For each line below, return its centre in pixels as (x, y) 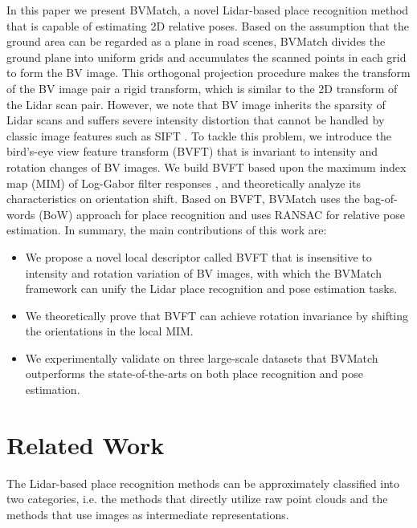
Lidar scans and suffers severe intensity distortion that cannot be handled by (196, 120)
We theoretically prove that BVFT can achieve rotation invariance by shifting (217, 315)
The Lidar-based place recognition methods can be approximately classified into (203, 483)
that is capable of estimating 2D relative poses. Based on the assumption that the (208, 25)
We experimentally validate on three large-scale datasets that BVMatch (202, 357)
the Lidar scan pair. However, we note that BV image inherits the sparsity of (196, 104)
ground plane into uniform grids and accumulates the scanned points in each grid (206, 57)
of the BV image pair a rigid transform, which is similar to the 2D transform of (202, 88)
